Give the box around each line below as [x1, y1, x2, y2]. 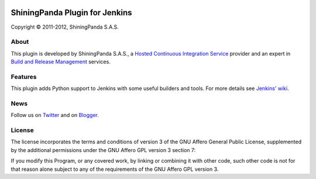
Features [11, 73, 37, 81]
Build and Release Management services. [11, 58, 111, 66]
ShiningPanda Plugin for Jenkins [11, 8, 132, 18]
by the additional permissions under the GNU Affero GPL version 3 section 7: [11, 146, 196, 153]
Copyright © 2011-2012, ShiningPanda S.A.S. [11, 23, 119, 30]
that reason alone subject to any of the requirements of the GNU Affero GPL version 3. [11, 166, 219, 173]
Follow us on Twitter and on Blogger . [11, 112, 99, 119]
